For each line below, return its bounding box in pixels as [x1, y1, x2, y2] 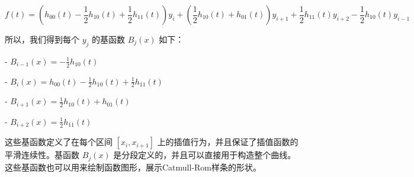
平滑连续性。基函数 [5, 149, 79, 161]
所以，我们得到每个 [5, 33, 79, 45]
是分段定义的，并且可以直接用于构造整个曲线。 [113, 149, 296, 161]
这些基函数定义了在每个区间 [5, 136, 113, 148]
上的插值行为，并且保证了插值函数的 [157, 136, 299, 148]
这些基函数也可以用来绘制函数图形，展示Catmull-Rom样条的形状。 [5, 160, 262, 173]
